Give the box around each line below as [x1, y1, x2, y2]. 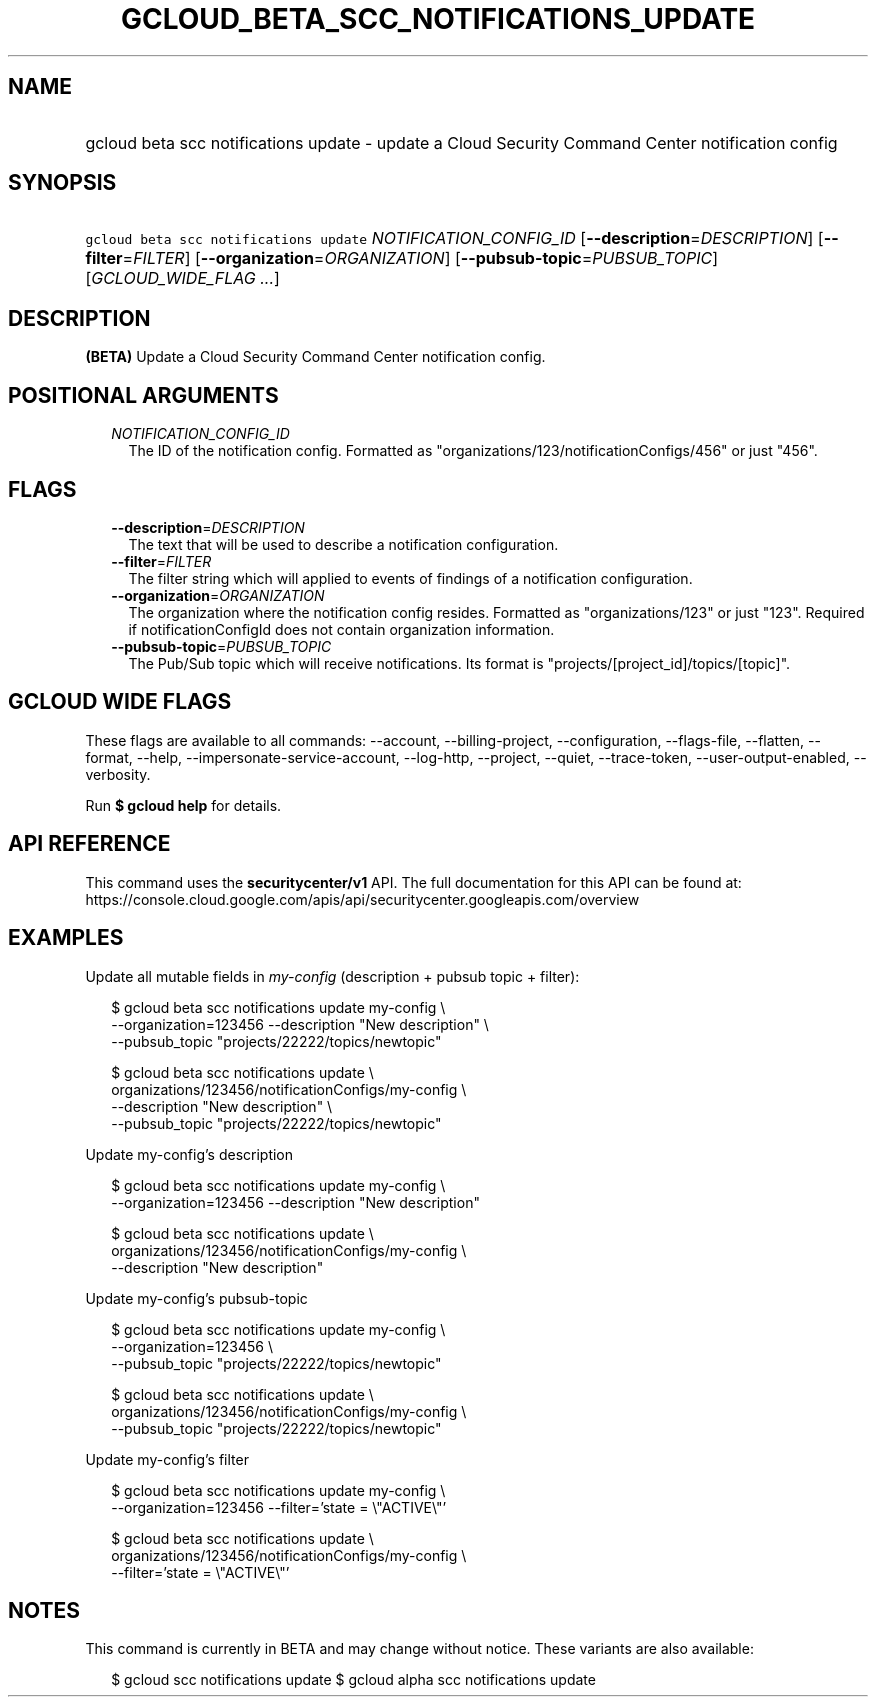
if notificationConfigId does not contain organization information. [128, 620, 555, 638]
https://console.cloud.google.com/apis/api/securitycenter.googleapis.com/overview [85, 890, 640, 908]
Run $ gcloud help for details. [85, 796, 282, 814]
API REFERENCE [8, 831, 171, 857]
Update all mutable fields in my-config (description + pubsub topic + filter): [85, 967, 580, 985]
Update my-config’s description [85, 1145, 294, 1163]
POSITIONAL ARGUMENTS [8, 382, 279, 408]
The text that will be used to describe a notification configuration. [128, 535, 559, 553]
